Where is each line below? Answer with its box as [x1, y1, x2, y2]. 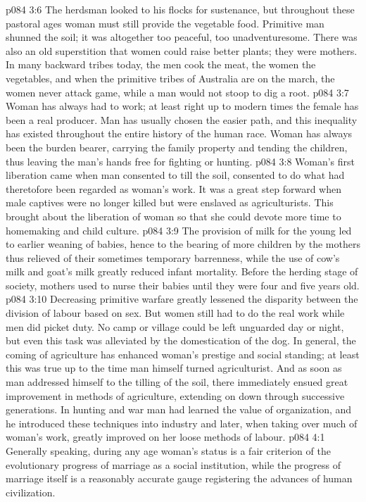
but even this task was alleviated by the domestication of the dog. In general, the [6, 333, 356, 348]
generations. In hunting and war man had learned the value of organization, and [6, 402, 352, 417]
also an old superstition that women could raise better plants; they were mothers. [6, 43, 358, 58]
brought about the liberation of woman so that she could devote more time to [6, 208, 341, 223]
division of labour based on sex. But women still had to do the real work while [6, 306, 345, 320]
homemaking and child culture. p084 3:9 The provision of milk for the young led [6, 222, 352, 237]
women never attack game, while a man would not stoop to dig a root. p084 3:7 [6, 84, 349, 99]
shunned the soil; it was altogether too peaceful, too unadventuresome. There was [6, 30, 358, 44]
